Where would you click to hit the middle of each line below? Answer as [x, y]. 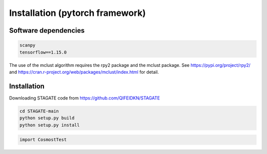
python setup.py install [50, 125]
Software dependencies [47, 30]
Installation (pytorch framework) [77, 13]
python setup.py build [47, 118]
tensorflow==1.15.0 [43, 52]
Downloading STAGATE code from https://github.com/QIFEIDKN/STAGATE [85, 98]
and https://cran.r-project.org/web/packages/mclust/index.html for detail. [84, 72]
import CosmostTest [43, 140]
